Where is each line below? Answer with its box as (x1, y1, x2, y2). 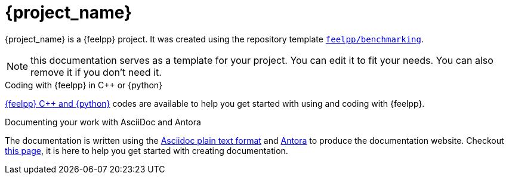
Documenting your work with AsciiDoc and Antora (5, 116, 201, 127)
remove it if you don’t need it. (30, 66, 162, 78)
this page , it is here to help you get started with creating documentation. (5, 145, 288, 156)
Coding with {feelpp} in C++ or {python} (5, 79, 163, 90)
